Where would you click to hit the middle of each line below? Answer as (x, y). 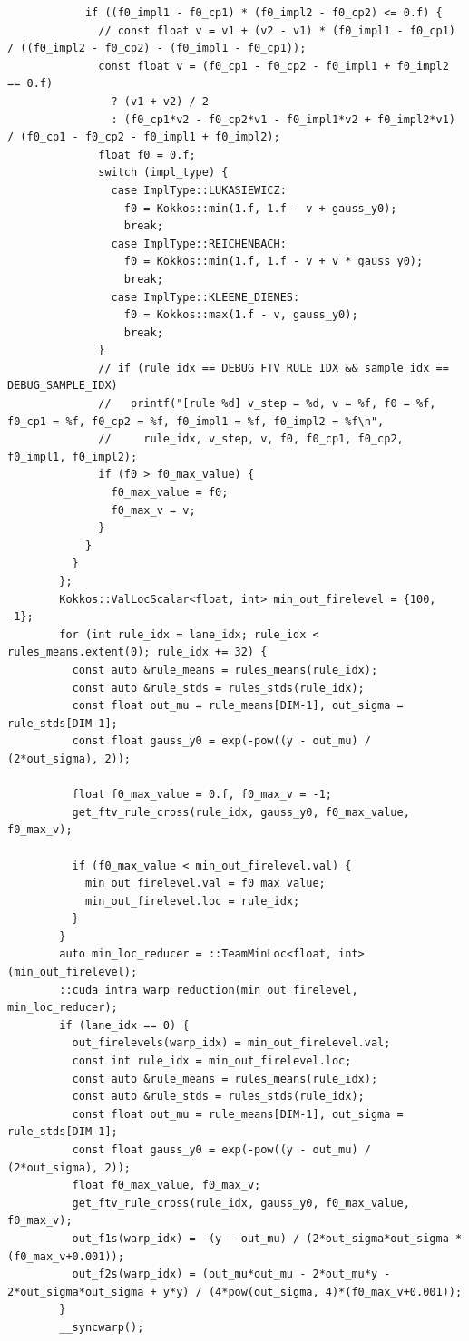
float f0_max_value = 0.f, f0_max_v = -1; (202, 795)
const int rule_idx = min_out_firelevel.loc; (212, 1061)
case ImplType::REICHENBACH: (199, 243)
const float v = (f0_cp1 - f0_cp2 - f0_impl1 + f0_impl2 (274, 66)
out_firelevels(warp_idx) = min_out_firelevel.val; (231, 1043)
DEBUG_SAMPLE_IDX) (63, 386)
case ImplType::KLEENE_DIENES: (205, 297)
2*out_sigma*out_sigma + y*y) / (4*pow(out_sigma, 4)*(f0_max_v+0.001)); (235, 1292)
